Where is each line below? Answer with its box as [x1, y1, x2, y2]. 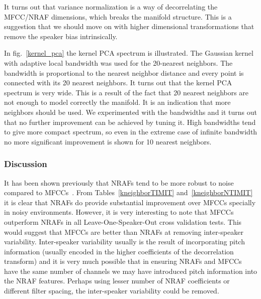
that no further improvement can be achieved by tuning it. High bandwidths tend [4, 116, 256, 127]
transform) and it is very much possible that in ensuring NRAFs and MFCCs [4, 256, 242, 266]
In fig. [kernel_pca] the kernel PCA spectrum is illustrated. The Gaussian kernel [4, 48, 253, 58]
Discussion [4, 158, 47, 170]
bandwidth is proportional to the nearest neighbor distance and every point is [4, 67, 244, 78]
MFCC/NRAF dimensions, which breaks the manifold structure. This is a [4, 11, 232, 22]
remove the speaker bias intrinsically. [4, 31, 118, 41]
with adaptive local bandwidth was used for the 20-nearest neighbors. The [4, 57, 233, 68]
